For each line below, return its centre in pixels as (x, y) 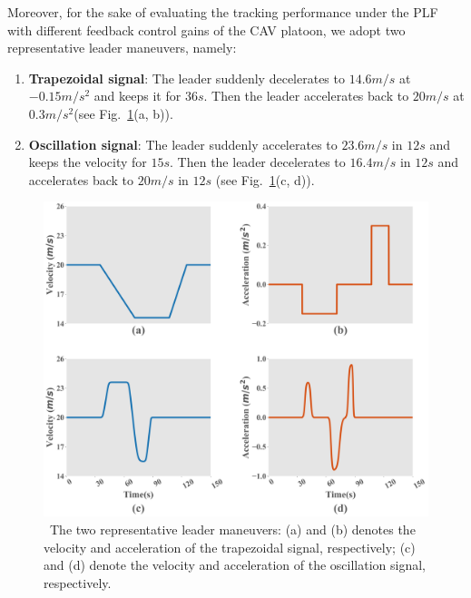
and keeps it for (137, 96)
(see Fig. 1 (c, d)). (265, 179)
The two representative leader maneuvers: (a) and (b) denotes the (232, 529)
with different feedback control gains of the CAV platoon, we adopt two (206, 29)
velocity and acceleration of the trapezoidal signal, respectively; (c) (230, 547)
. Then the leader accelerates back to (306, 96)
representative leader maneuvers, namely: (122, 48)
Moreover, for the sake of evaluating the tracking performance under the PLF (223, 12)
